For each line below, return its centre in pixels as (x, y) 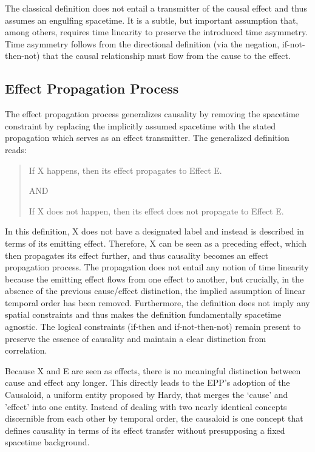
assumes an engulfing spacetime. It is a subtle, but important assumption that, (152, 20)
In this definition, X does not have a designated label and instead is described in (154, 231)
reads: (16, 149)
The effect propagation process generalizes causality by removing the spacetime (152, 114)
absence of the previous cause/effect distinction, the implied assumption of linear (155, 291)
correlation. (26, 350)
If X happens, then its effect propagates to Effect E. (125, 170)
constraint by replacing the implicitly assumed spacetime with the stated (141, 125)
